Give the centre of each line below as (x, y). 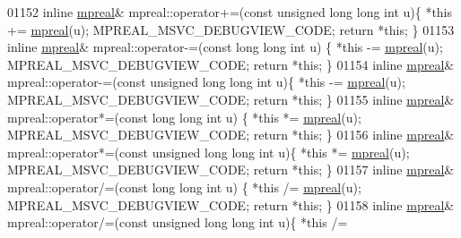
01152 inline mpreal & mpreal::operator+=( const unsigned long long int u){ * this (230, 12)
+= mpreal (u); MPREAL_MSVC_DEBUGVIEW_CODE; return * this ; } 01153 (231, 29)
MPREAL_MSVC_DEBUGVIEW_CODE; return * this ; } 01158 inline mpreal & (231, 204)
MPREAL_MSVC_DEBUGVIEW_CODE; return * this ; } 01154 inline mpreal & (231, 64)
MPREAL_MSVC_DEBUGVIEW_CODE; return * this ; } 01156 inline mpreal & (231, 135)
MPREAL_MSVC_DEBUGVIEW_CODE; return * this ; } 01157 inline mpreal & (231, 170)
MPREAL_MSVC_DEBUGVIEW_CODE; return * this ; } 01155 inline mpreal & (231, 99)
